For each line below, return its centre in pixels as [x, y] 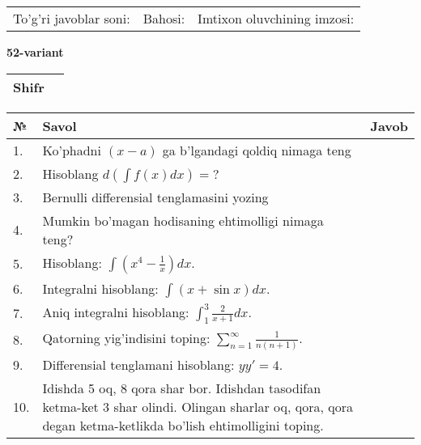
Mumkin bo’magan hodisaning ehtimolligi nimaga [183, 220]
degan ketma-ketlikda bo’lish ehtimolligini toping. [183, 425]
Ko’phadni [72, 150]
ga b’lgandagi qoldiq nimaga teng [257, 150]
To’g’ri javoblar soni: [72, 18]
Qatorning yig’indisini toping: [126, 337]
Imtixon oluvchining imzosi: [276, 18]
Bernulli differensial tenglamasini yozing [155, 197]
